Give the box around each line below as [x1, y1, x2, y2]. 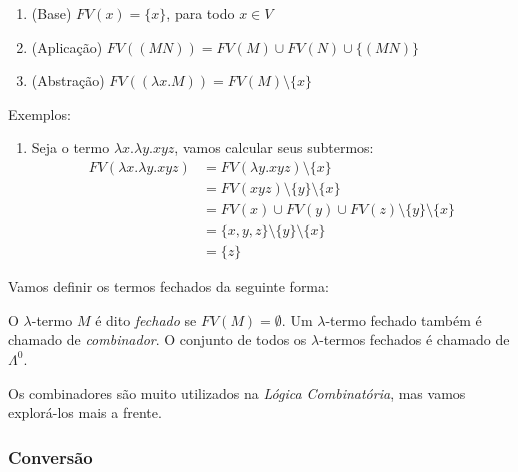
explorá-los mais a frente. [8, 402, 162, 423]
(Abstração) [31, 70, 105, 91]
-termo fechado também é [325, 309, 482, 330]
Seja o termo [31, 137, 110, 158]
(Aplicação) [31, 36, 103, 57]
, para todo [166, 3, 235, 23]
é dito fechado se [95, 309, 197, 330]
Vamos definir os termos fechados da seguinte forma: [8, 276, 329, 297]
